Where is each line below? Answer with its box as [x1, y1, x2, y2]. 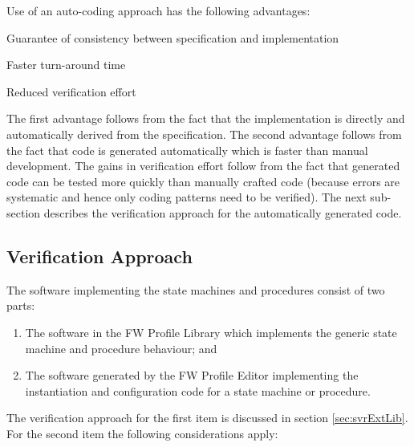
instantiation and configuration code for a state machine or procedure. [25, 382, 371, 399]
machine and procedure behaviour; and [25, 339, 217, 356]
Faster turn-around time [6, 56, 126, 73]
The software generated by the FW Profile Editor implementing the [25, 367, 359, 384]
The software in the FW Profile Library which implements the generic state [25, 323, 397, 340]
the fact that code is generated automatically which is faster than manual [6, 141, 368, 158]
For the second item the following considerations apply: [6, 425, 278, 441]
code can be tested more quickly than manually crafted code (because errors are [6, 173, 400, 189]
